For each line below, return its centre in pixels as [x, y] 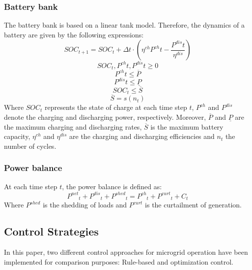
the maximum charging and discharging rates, [73, 126]
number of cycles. [30, 146]
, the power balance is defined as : [112, 186]
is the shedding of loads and [85, 205]
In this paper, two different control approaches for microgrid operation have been [126, 252]
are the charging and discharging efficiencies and [142, 136]
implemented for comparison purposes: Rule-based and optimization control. [119, 261]
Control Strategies [51, 231]
